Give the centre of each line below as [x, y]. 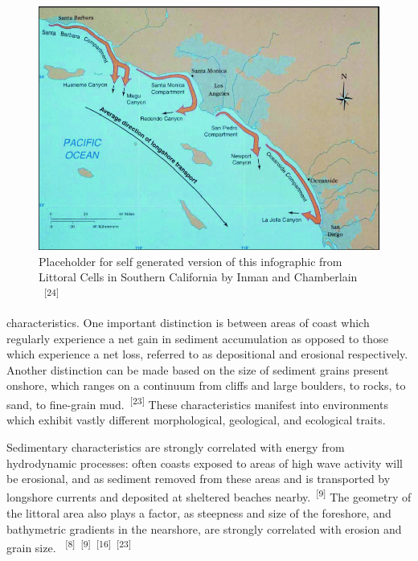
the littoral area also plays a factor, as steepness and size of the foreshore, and [199, 512]
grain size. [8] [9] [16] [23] [69, 546]
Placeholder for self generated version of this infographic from [191, 261]
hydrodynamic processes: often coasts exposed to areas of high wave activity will [205, 463]
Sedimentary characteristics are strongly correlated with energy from [176, 446]
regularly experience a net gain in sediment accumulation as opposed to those [197, 338]
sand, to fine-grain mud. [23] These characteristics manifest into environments [197, 403]
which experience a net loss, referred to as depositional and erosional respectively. [207, 354]
